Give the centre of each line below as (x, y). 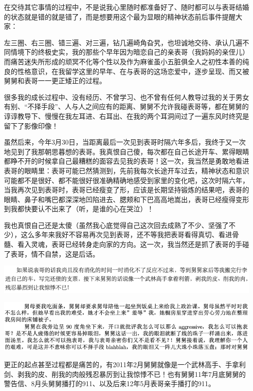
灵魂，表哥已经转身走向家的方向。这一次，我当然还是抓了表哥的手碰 (140, 244)
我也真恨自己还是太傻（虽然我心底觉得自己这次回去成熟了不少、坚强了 (116, 225)
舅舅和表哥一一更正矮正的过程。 (55, 81)
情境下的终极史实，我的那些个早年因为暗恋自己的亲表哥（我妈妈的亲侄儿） (130, 52)
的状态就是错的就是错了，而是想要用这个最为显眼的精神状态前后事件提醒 (120, 16)
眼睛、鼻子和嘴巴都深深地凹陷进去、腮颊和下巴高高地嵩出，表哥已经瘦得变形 (126, 199)
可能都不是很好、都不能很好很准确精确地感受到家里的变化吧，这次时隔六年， (126, 180)
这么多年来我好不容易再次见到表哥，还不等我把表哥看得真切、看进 (126, 234)
